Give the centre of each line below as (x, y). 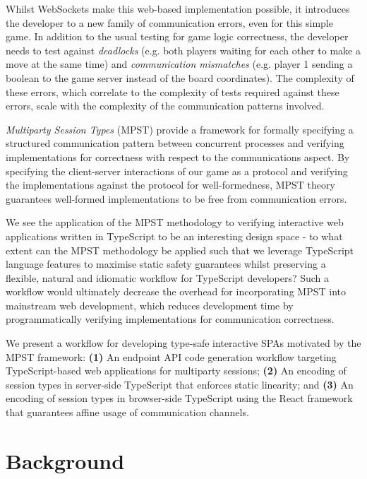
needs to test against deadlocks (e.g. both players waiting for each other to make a (183, 50)
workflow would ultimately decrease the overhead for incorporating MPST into (176, 291)
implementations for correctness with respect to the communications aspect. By (178, 156)
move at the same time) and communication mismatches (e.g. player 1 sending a (179, 64)
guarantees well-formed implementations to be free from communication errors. (176, 198)
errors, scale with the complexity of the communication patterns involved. (165, 106)
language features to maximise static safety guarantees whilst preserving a (166, 264)
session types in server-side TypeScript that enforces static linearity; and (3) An (180, 384)
